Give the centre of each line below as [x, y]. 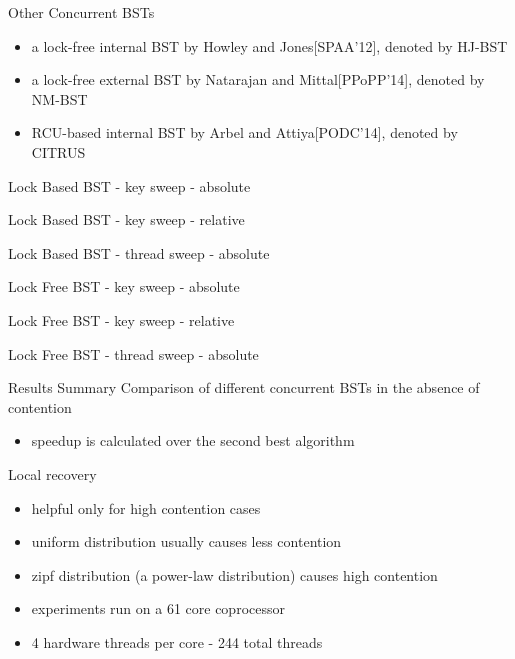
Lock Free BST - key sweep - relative [121, 319]
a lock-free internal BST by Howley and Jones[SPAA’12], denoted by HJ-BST [269, 45]
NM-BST [59, 98]
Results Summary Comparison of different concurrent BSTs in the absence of [244, 387]
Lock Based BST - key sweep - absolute [129, 185]
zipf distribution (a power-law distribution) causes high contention [234, 574]
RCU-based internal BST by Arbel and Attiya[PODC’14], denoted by [244, 132]
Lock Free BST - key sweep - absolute [124, 286]
